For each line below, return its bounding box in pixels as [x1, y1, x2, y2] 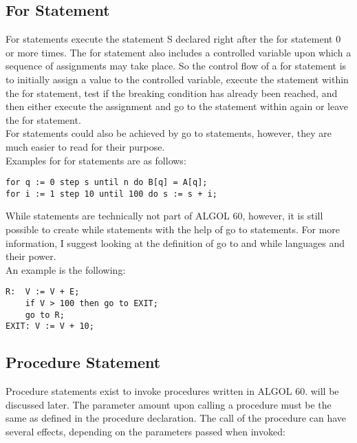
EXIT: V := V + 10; [6, 321, 94, 332]
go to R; [25, 310, 65, 320]
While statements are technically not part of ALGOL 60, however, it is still [6, 208, 323, 223]
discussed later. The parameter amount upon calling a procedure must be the [6, 397, 332, 411]
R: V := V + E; [6, 287, 80, 297]
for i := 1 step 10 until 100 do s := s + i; [6, 188, 217, 199]
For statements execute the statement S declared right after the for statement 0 [6, 32, 341, 46]
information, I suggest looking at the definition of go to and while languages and [6, 235, 345, 250]
